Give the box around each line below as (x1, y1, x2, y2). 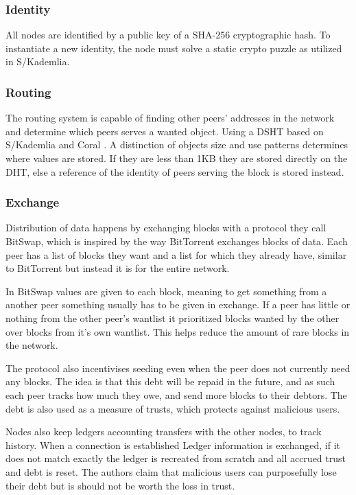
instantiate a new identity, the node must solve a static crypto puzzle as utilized (5, 41, 342, 55)
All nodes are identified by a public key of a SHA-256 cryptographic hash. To (5, 27, 331, 42)
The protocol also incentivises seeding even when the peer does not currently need (5, 360, 351, 375)
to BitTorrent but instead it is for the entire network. (5, 261, 230, 275)
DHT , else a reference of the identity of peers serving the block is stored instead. (5, 164, 344, 179)
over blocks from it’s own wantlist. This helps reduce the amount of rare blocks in (5, 324, 350, 338)
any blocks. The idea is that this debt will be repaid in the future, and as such (5, 374, 335, 389)
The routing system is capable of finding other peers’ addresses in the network (5, 111, 335, 125)
